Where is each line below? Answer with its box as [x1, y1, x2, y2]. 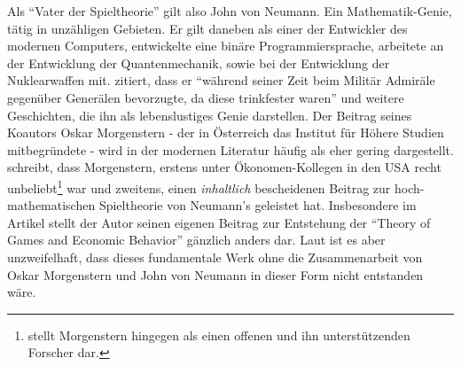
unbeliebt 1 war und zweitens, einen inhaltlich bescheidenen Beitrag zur [7, 175, 391, 197]
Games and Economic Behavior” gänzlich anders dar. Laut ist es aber [7, 230, 386, 249]
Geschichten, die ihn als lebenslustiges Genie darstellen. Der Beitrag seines [7, 105, 412, 124]
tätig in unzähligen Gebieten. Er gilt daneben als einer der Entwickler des [7, 19, 408, 37]
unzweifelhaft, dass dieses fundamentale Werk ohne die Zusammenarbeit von [7, 247, 423, 266]
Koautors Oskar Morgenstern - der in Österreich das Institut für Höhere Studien [7, 123, 444, 142]
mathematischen [7, 196, 96, 214]
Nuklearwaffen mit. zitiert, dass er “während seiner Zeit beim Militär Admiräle [7, 71, 435, 90]
